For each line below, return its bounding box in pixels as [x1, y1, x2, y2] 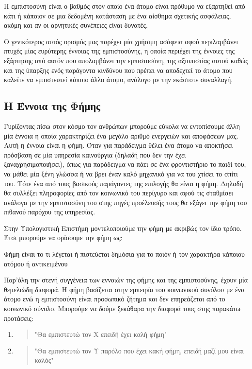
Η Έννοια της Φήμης [4, 98, 100, 113]
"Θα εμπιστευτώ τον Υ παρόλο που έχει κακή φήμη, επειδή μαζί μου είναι [34, 345, 244, 355]
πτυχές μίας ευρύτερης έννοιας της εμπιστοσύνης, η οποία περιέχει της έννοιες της [4, 46, 235, 56]
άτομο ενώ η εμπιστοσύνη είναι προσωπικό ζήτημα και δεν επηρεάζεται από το [4, 294, 225, 304]
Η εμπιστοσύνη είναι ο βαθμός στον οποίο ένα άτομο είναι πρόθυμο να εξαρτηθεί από [4, 1, 245, 11]
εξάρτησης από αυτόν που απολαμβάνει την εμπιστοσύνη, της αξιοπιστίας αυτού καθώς [4, 55, 248, 65]
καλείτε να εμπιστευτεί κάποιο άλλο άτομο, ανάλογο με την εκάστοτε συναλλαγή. [4, 74, 233, 85]
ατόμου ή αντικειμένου [4, 258, 68, 268]
